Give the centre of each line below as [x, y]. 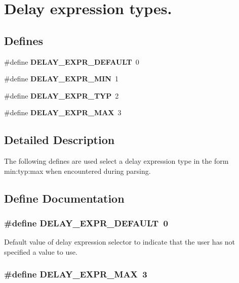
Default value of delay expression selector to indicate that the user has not [120, 242]
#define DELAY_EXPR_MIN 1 [61, 79]
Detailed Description [59, 140]
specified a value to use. [41, 251]
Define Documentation [64, 198]
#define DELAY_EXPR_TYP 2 [62, 95]
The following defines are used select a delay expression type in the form [116, 161]
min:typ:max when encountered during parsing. [77, 171]
